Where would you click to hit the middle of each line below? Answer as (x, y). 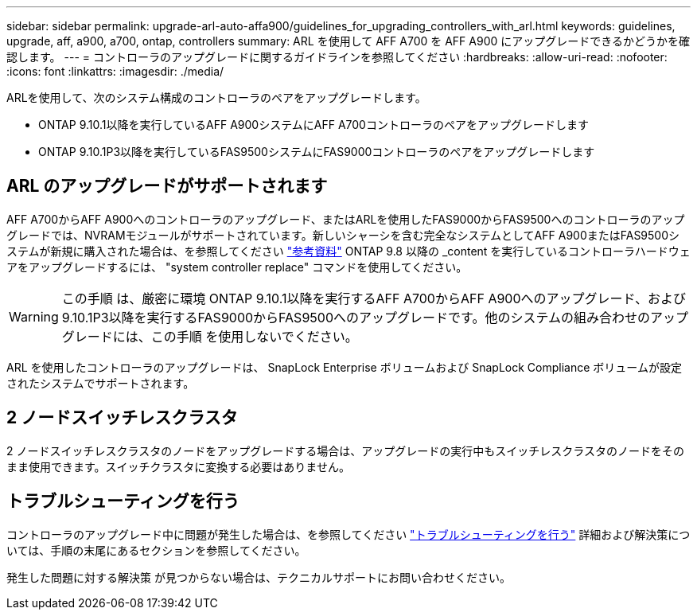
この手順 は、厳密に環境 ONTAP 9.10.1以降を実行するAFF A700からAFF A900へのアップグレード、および (374, 298)
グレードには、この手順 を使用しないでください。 (210, 336)
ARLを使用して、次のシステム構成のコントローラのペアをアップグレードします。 (216, 97)
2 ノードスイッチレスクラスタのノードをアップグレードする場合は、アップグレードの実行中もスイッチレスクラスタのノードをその (345, 450)
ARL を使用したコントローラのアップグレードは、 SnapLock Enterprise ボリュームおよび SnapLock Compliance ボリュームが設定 (344, 367)
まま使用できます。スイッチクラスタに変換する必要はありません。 (178, 466)
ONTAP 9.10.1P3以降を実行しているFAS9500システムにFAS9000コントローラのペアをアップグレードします (317, 152)
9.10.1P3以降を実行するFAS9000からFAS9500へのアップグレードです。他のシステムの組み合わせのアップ (375, 317)
